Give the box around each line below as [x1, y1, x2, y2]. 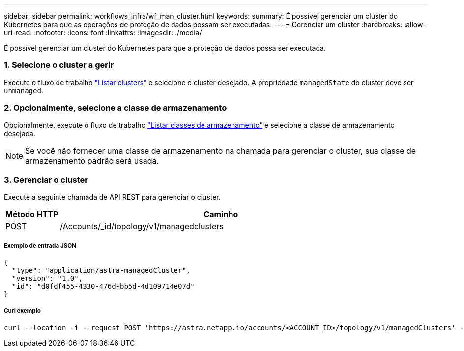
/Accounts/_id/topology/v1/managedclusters [60, 221, 224, 232]
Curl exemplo [4, 307, 41, 315]
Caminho [203, 209, 238, 220]
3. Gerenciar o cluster [4, 175, 88, 185]
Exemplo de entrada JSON [4, 242, 77, 249]
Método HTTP [5, 209, 58, 220]
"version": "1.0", [12, 274, 83, 283]
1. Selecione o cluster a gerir [4, 60, 114, 70]
